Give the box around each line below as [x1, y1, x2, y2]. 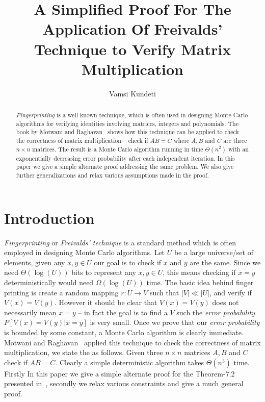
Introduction [4, 207, 95, 228]
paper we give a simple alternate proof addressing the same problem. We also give [16, 162, 234, 171]
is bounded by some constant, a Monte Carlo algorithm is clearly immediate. [4, 326, 244, 337]
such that [149, 287, 179, 297]
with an [228, 144, 249, 153]
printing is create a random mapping [4, 287, 119, 297]
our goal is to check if [94, 257, 162, 267]
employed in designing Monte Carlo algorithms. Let [4, 247, 165, 258]
